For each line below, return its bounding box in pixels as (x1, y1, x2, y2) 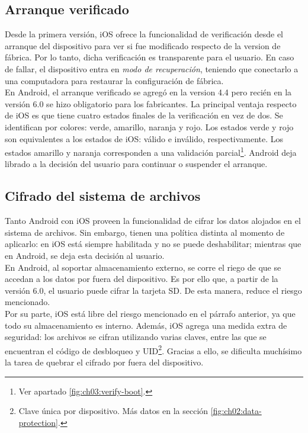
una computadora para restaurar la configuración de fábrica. (5, 74, 224, 86)
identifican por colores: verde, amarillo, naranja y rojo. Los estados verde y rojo (5, 120, 294, 133)
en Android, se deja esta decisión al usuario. (5, 249, 165, 261)
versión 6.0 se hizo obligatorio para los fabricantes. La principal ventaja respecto (5, 97, 297, 110)
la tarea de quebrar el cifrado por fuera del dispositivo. (5, 355, 204, 368)
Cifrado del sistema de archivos (5, 187, 201, 205)
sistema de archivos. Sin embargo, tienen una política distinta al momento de (5, 226, 285, 238)
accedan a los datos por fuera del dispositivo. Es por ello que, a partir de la (5, 272, 278, 285)
